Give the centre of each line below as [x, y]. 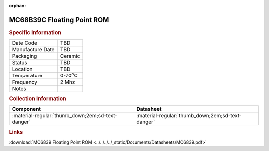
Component [27, 109]
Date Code [25, 43]
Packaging [25, 56]
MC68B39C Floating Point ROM [59, 20]
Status [20, 63]
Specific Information [35, 32]
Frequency [25, 82]
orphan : [18, 6]
